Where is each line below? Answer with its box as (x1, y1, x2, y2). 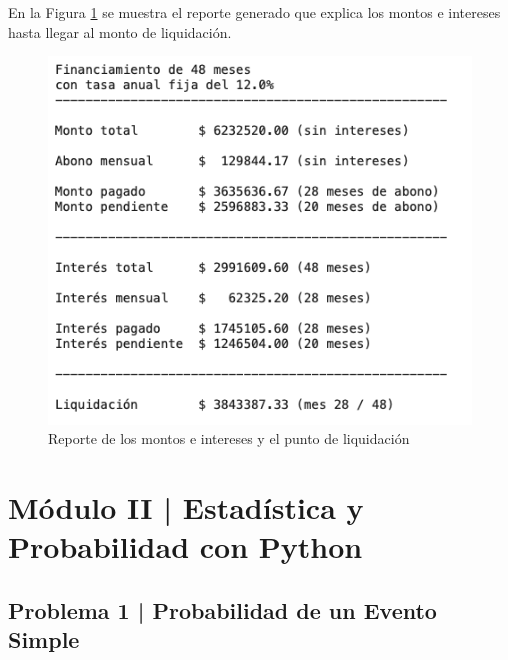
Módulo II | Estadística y (8, 487, 364, 528)
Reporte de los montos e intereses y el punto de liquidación (48, 428, 410, 449)
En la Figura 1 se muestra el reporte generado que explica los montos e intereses (8, 2, 501, 22)
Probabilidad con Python (8, 526, 363, 567)
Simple (8, 624, 80, 655)
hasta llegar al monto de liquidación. (8, 21, 232, 42)
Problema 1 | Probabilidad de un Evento (8, 594, 437, 625)
